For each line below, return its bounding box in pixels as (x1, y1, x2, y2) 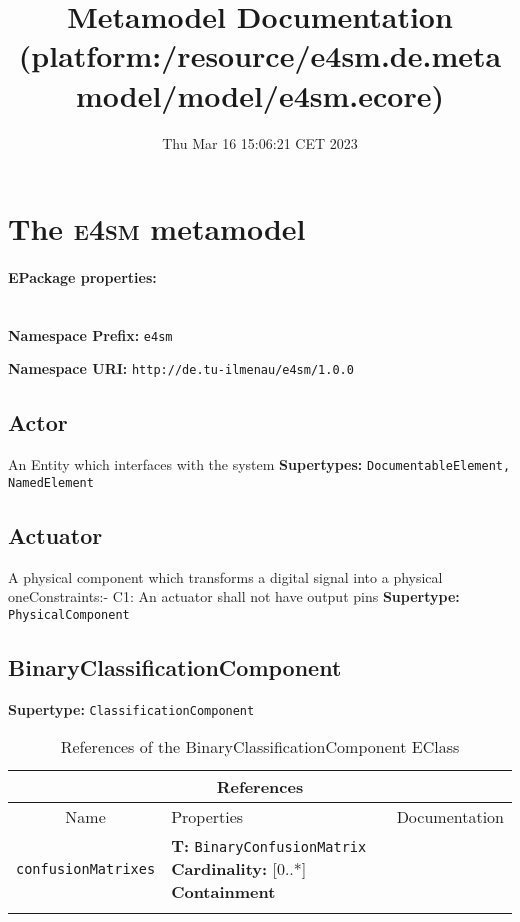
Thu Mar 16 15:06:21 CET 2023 (162, 132, 358, 153)
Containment (171, 880, 276, 904)
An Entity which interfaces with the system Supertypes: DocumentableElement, (8, 454, 511, 475)
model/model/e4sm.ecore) (75, 74, 445, 115)
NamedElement (8, 475, 94, 490)
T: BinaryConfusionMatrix (171, 834, 367, 858)
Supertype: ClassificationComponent (8, 698, 255, 719)
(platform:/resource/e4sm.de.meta (18, 35, 502, 76)
